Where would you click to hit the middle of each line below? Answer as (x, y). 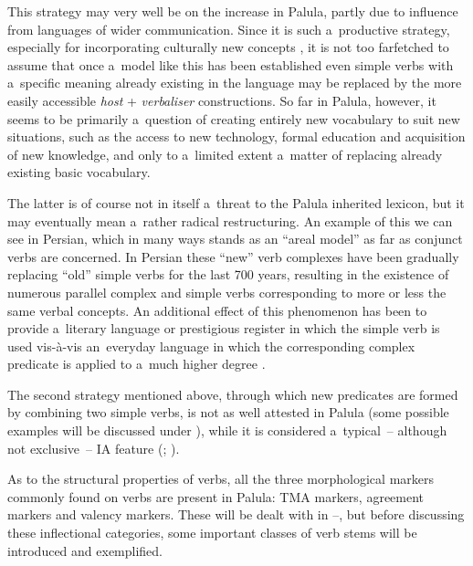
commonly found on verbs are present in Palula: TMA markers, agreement (216, 496)
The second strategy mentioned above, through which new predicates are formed (233, 394)
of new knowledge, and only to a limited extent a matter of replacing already (225, 154)
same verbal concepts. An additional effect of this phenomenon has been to (217, 310)
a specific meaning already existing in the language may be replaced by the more (235, 83)
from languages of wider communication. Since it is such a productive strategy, (229, 29)
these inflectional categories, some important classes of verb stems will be (212, 533)
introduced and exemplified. (85, 550)
